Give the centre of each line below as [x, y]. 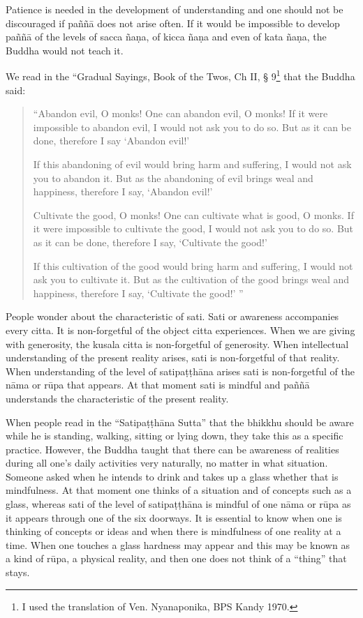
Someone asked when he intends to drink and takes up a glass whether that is [172, 476]
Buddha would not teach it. [65, 50]
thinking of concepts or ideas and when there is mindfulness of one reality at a [173, 531]
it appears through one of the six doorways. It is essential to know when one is [174, 517]
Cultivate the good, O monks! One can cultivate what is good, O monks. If [193, 214]
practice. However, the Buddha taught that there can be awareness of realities [172, 449]
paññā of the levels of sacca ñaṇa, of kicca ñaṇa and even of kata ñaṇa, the [166, 37]
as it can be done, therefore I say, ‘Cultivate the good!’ [150, 242]
